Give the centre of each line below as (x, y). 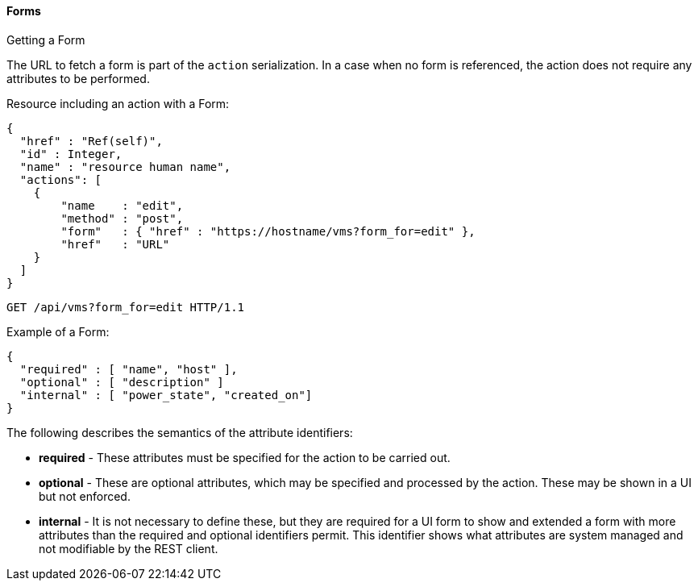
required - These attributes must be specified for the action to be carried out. (245, 457)
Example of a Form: (58, 331)
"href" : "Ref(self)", (91, 141)
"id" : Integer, (71, 154)
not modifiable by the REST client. (129, 548)
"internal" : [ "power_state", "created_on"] (166, 395)
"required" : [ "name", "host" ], (129, 369)
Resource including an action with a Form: (118, 103)
